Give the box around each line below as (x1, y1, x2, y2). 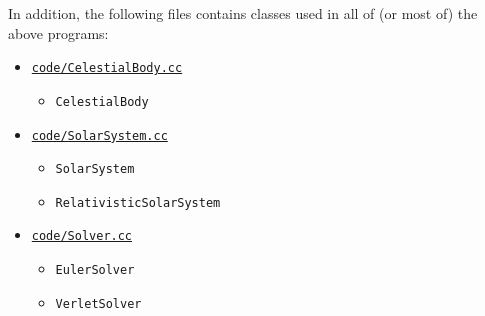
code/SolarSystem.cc (31, 128, 168, 143)
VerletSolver (55, 296, 142, 311)
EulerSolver (55, 263, 135, 278)
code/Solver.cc (31, 229, 133, 244)
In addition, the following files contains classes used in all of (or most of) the (8, 3, 478, 23)
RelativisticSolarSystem (55, 195, 221, 210)
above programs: (8, 22, 109, 43)
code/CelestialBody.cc (31, 61, 183, 76)
